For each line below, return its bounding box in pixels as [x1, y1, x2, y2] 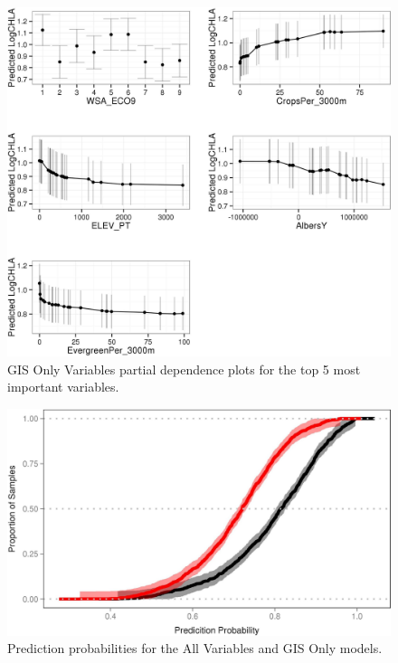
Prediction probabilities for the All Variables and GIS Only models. [7, 639, 383, 658]
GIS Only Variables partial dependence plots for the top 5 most [7, 359, 361, 378]
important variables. [7, 377, 119, 396]
